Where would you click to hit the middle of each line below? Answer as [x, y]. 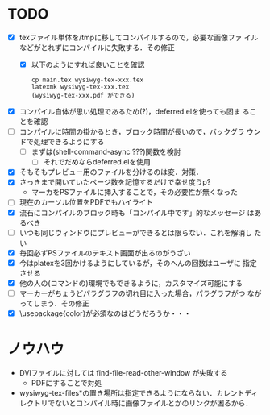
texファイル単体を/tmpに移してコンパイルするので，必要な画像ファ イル [139, 37]
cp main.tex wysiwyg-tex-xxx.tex [87, 80]
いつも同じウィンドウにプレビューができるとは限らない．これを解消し [136, 232]
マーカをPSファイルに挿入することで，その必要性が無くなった [135, 192]
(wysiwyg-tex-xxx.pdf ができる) [83, 96]
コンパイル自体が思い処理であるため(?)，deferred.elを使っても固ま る [135, 112]
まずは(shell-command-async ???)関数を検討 [106, 152]
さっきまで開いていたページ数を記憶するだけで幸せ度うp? [115, 182]
